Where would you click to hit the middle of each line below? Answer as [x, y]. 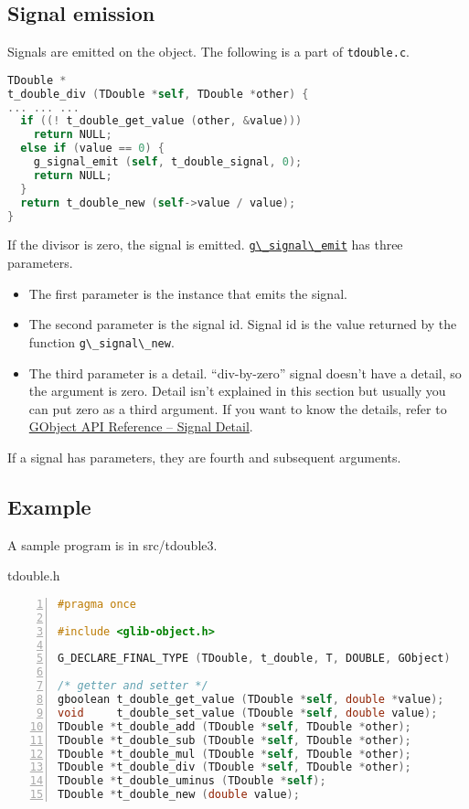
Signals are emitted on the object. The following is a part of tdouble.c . [208, 52]
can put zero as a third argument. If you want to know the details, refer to [238, 408]
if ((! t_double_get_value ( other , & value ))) [161, 121]
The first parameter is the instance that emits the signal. [188, 293]
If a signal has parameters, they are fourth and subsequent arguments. [204, 457]
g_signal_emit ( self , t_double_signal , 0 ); [168, 162]
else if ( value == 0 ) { [92, 149]
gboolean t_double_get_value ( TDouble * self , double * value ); [251, 700]
